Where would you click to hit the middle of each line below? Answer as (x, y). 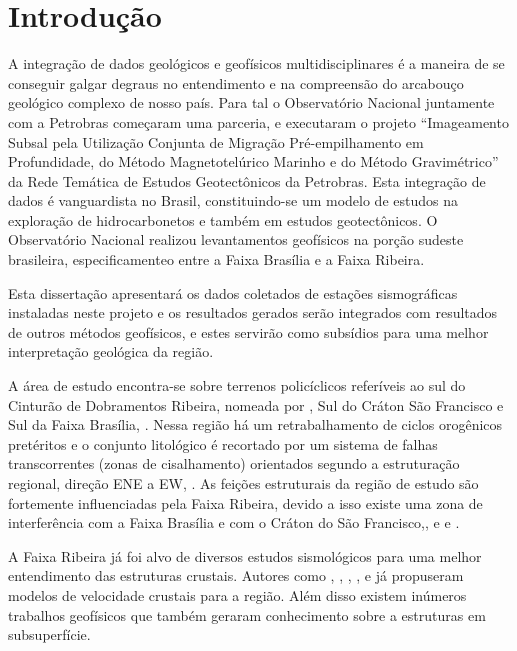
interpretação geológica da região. (111, 351)
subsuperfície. (49, 634)
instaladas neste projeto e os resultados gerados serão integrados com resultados (253, 312)
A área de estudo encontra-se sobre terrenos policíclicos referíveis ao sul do (237, 385)
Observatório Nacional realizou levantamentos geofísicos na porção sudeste (236, 239)
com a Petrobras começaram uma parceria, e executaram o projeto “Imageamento (258, 121)
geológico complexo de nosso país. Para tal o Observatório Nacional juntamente (251, 102)
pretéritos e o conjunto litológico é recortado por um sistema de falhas (223, 443)
